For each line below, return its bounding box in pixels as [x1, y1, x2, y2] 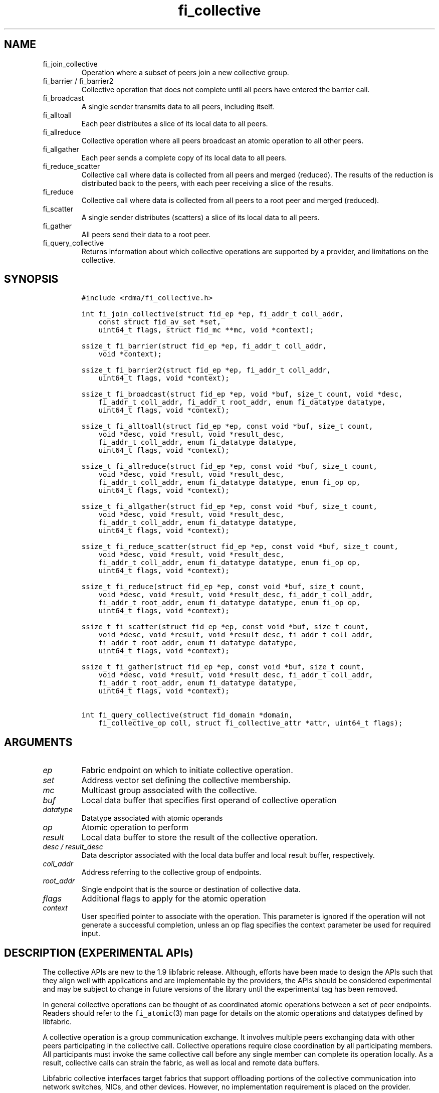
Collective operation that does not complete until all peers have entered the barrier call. [81, 85, 370, 94]
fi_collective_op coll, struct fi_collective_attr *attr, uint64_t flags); [98, 719, 403, 727]
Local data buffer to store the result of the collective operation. [81, 832, 318, 843]
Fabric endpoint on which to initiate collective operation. [81, 765, 293, 776]
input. [81, 929, 100, 938]
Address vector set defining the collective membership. [81, 775, 291, 786]
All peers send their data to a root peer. [81, 230, 210, 239]
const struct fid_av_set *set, [98, 318, 221, 326]
